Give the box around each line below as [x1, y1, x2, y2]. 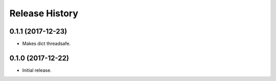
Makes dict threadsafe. [22, 41, 71, 47]
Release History [9, 8, 79, 19]
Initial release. [22, 67, 52, 73]
